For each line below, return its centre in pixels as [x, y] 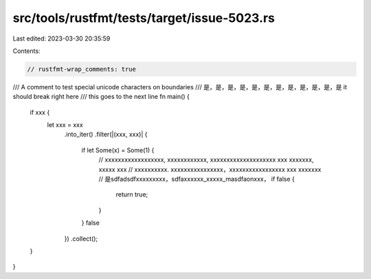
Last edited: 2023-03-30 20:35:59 [61, 38]
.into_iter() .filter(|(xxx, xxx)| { [106, 135]
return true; [132, 194]
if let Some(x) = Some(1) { [118, 150]
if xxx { [40, 112]
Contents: [26, 51]
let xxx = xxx [65, 125]
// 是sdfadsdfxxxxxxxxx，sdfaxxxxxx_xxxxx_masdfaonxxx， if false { [197, 179]
